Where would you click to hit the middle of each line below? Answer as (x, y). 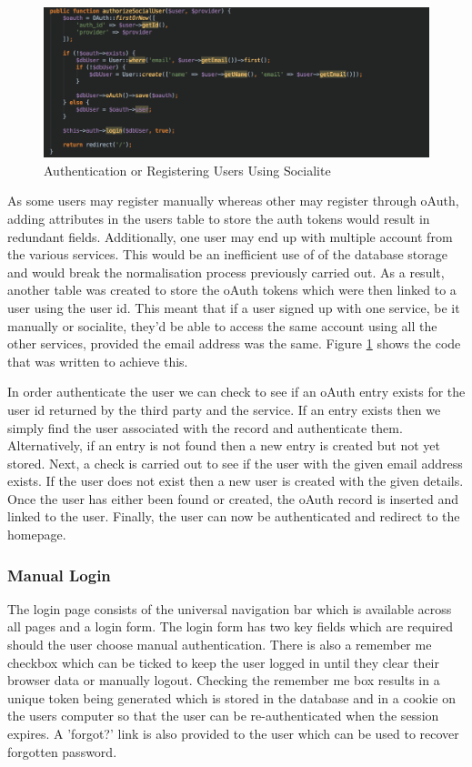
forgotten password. (62, 751)
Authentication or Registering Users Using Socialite (187, 170)
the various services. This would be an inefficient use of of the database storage (227, 254)
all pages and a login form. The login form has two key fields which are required (231, 626)
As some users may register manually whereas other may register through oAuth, (233, 201)
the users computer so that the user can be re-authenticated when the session (223, 716)
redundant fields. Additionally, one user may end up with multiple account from (230, 236)
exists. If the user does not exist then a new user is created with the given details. (236, 481)
